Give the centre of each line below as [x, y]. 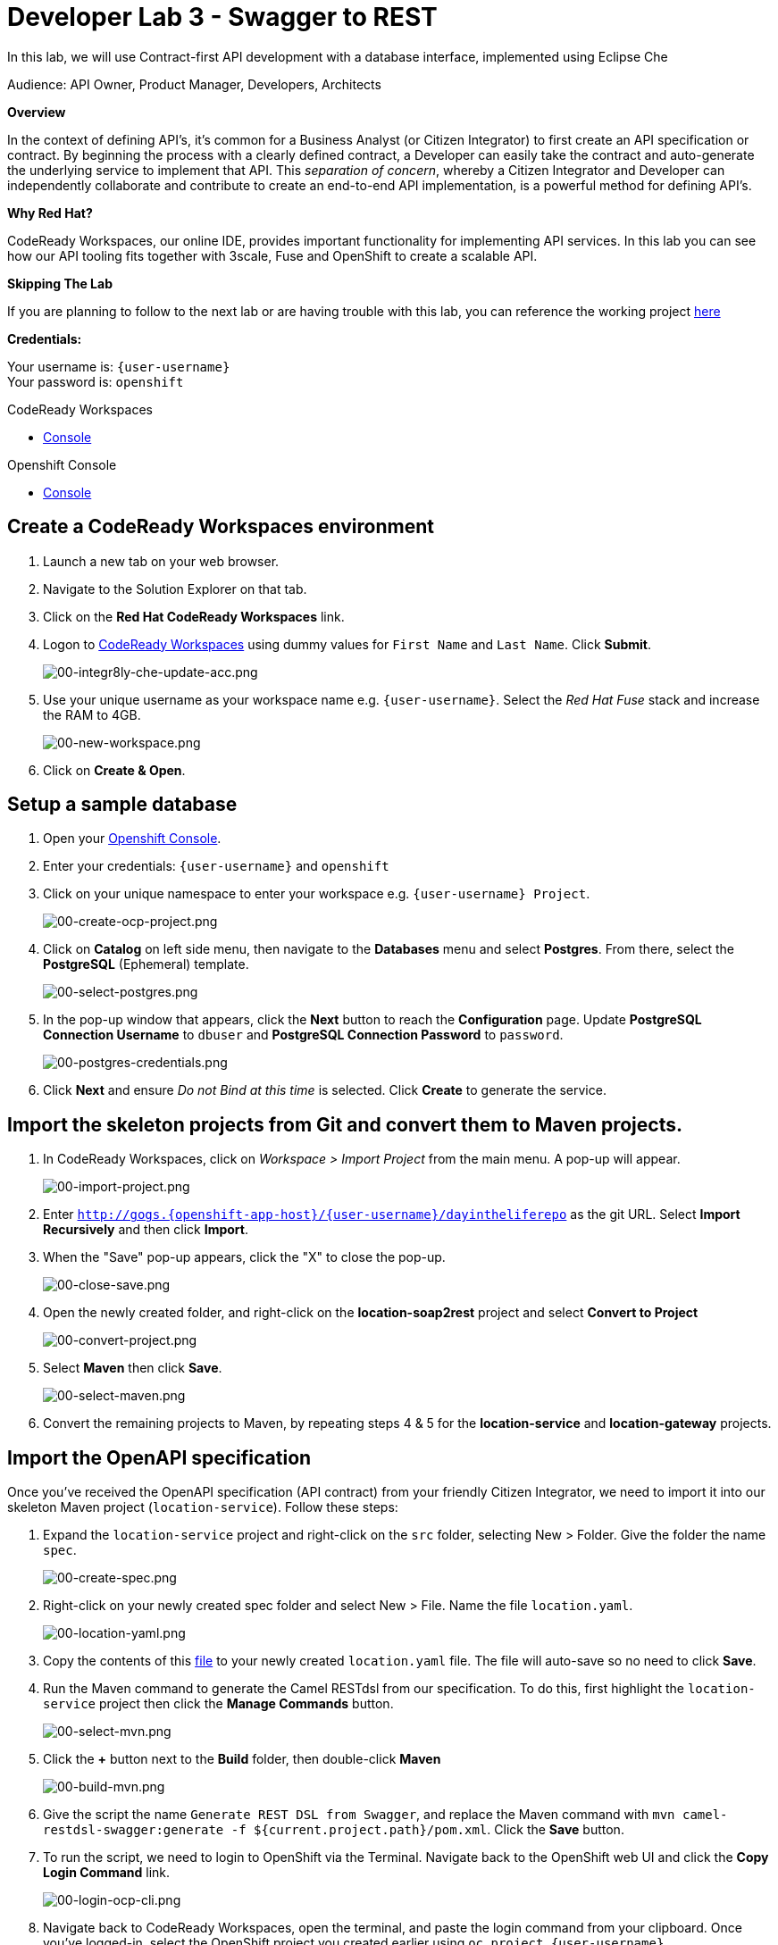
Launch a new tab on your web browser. [161, 561]
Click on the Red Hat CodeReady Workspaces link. [194, 616]
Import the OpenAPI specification [159, 1457]
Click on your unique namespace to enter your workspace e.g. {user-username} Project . [317, 894]
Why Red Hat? [50, 213]
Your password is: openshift [96, 381]
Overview [37, 112]
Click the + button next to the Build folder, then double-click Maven [242, 1759]
